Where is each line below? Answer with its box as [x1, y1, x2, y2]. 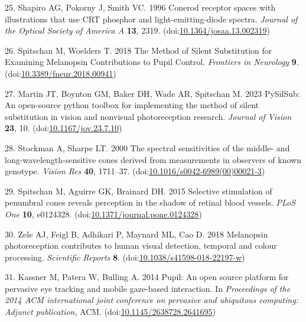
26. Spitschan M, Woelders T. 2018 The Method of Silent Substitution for [5, 44, 272, 56]
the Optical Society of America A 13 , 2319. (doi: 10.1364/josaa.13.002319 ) [5, 24, 270, 37]
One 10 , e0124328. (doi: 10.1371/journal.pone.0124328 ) [5, 207, 202, 220]
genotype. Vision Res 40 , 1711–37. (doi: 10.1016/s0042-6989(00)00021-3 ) [5, 165, 265, 177]
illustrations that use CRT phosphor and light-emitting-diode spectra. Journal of [5, 12, 298, 25]
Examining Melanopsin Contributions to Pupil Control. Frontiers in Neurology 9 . [5, 56, 299, 68]
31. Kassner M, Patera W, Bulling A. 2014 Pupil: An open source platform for [5, 271, 289, 283]
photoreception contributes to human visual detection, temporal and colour [5, 239, 277, 252]
